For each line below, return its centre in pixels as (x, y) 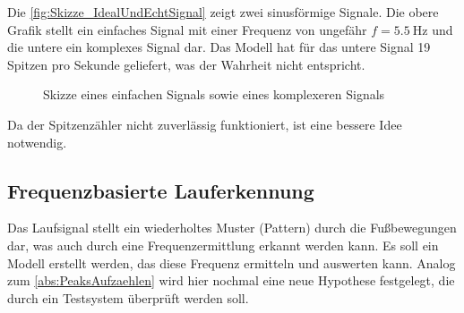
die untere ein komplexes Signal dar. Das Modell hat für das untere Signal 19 (219, 47)
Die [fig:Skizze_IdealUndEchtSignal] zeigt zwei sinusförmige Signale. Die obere (223, 12)
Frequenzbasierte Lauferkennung (161, 190)
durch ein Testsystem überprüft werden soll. (128, 297)
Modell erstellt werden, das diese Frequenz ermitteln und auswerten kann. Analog (232, 262)
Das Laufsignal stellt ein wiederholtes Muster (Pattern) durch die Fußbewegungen (232, 228)
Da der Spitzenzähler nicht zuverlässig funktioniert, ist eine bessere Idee (205, 124)
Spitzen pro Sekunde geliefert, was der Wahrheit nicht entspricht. (186, 64)
